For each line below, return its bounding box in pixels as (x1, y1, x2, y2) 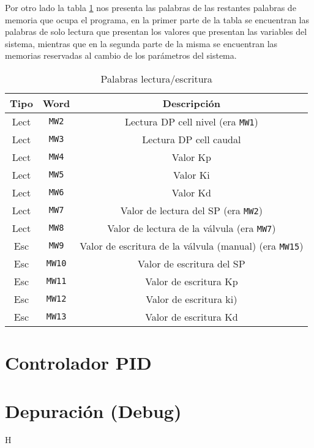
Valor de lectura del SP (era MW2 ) (120, 203, 263, 217)
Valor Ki (173, 167, 210, 182)
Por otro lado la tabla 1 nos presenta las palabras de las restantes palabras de (5, 1, 296, 13)
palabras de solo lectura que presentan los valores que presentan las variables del (5, 25, 307, 38)
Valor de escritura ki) (146, 291, 237, 306)
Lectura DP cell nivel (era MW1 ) (124, 114, 258, 129)
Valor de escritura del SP (138, 256, 245, 271)
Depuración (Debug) (5, 398, 182, 423)
